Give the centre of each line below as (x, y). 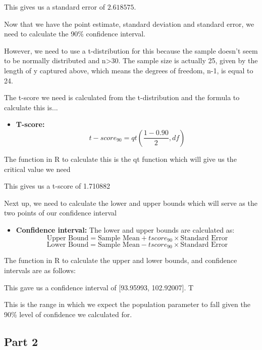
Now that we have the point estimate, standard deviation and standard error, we (129, 24)
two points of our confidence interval (60, 213)
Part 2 (21, 341)
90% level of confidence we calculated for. (68, 314)
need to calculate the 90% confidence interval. (75, 34)
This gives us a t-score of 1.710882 (57, 186)
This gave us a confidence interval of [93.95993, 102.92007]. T (99, 287)
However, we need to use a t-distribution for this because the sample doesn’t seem (131, 50)
